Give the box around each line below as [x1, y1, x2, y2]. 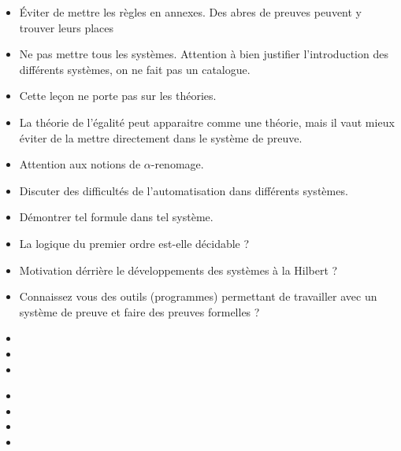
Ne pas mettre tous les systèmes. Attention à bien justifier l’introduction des [19, 46, 388, 62]
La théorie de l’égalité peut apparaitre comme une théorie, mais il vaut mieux [19, 113, 395, 130]
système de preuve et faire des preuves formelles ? [19, 303, 260, 320]
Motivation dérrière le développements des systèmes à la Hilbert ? [19, 261, 338, 278]
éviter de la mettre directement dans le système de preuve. [19, 129, 303, 146]
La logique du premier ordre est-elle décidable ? [19, 235, 250, 251]
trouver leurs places [19, 19, 114, 35]
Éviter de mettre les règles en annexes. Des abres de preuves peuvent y [19, 4, 362, 20]
